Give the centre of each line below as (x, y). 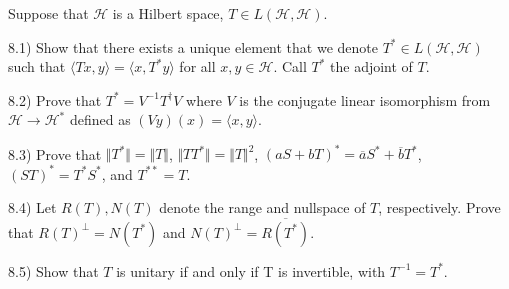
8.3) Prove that (55, 153)
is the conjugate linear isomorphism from (365, 99)
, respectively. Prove (439, 207)
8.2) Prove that (55, 99)
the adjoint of (371, 66)
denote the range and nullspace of (262, 207)
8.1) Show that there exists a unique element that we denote (193, 46)
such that (37, 66)
